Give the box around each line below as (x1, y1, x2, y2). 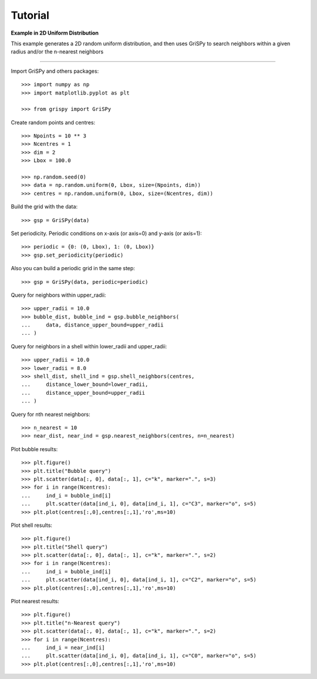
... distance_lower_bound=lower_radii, (21, 381, 149, 388)
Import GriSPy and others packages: (11, 68, 99, 75)
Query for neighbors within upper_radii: (11, 291, 106, 298)
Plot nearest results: (11, 598, 60, 605)
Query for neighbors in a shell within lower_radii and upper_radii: (11, 342, 167, 349)
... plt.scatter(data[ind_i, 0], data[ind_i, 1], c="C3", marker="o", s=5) (21, 500, 257, 507)
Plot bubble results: (11, 445, 58, 452)
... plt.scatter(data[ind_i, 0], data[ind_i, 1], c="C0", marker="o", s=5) (21, 653, 257, 659)
